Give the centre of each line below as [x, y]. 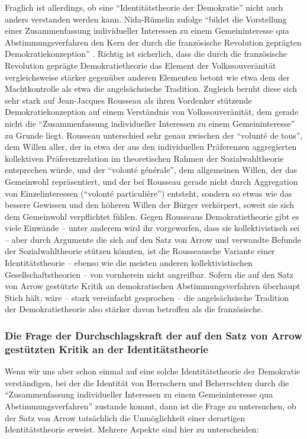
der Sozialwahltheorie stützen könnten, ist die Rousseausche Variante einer [140, 251]
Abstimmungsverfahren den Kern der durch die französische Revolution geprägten [153, 42]
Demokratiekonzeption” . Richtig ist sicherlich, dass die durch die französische [146, 54]
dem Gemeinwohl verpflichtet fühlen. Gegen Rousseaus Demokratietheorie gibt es [152, 216]
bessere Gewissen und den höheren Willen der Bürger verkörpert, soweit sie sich [150, 205]
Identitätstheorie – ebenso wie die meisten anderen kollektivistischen [129, 263]
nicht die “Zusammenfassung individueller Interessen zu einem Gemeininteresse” [150, 123]
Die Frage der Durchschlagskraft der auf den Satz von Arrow [153, 335]
